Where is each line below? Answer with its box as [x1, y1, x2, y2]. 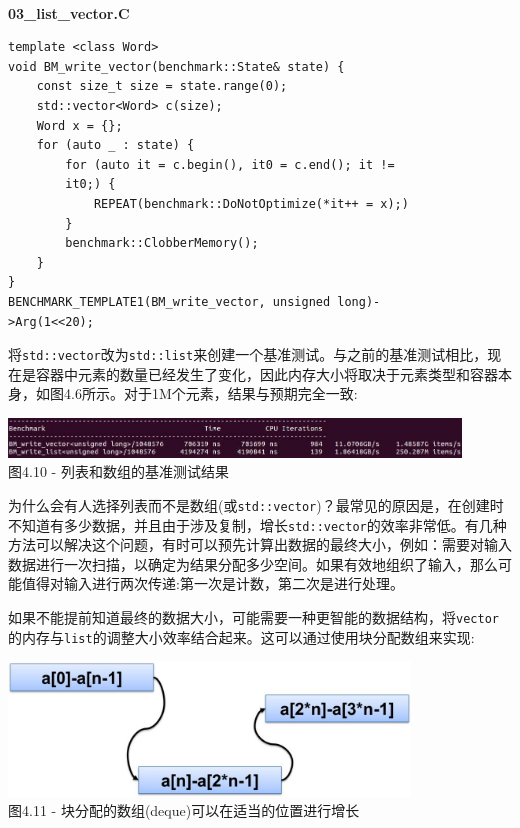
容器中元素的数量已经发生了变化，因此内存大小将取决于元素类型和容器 [35, 363, 498, 384]
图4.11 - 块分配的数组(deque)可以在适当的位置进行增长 [8, 800, 360, 821]
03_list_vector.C [8, 2, 130, 23]
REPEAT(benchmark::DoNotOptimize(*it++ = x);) [93, 196, 409, 211]
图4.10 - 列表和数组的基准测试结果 [8, 461, 229, 482]
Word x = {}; [36, 118, 123, 133]
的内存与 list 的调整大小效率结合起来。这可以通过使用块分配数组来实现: [8, 626, 475, 647]
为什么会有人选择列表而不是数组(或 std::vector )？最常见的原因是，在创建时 [8, 494, 504, 515]
